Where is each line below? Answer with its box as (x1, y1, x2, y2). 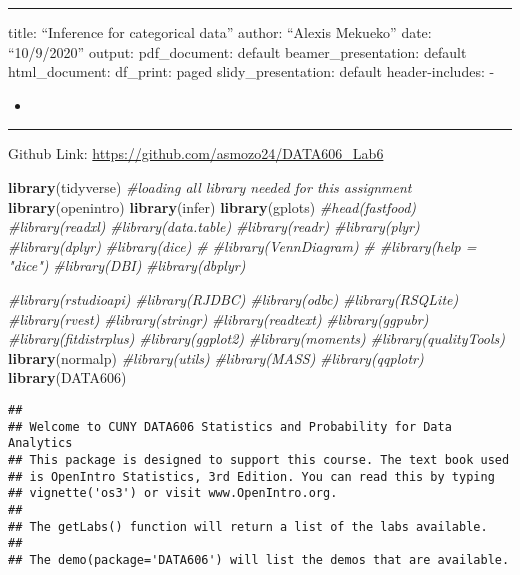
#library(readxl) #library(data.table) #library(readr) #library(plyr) (8, 216, 420, 237)
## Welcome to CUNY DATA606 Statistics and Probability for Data (8, 419, 452, 434)
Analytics (8, 436, 73, 451)
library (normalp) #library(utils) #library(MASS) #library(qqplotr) (8, 347, 424, 368)
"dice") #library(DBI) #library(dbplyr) (8, 255, 246, 276)
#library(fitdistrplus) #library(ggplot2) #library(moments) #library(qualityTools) (8, 328, 506, 349)
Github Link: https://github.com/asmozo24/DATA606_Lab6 (8, 143, 384, 164)
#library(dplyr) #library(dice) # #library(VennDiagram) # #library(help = (8, 235, 477, 256)
